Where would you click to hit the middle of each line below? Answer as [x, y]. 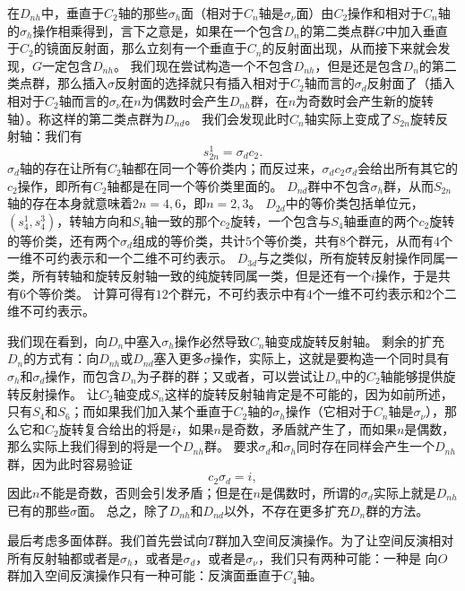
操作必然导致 [212, 340]
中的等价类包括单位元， [354, 203]
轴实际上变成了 [348, 118]
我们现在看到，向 [57, 340]
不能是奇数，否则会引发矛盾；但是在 [146, 492]
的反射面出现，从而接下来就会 [350, 48]
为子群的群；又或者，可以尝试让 [231, 375]
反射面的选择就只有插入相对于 [202, 83]
